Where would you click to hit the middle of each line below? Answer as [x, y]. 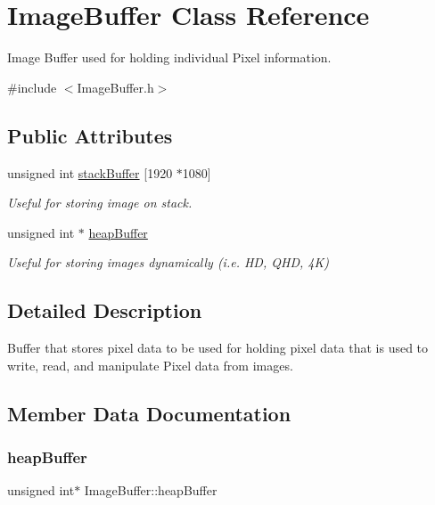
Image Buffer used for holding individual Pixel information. [169, 57]
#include [32, 87]
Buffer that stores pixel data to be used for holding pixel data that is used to [218, 348]
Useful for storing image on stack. [100, 203]
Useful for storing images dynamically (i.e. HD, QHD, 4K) [168, 262]
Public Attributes [90, 135]
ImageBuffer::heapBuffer [151, 490]
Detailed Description [105, 310]
